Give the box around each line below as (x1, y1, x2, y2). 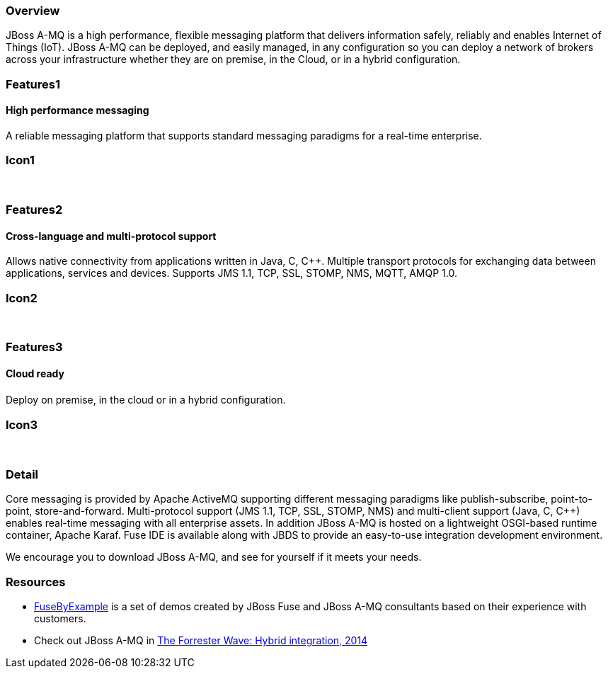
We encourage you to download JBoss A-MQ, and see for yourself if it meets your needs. (6, 551, 422, 564)
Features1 (6, 76, 60, 91)
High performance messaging (6, 104, 149, 117)
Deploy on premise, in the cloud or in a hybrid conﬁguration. (6, 393, 286, 406)
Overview (6, 4, 60, 18)
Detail (6, 467, 38, 481)
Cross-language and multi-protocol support (6, 229, 217, 242)
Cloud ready (6, 367, 64, 380)
